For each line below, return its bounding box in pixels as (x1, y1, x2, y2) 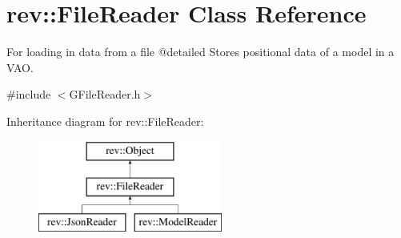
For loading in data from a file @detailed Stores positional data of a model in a (6, 43, 395, 60)
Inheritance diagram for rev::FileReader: (6, 112, 204, 129)
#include (6, 86, 51, 103)
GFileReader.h (69, 86, 141, 103)
